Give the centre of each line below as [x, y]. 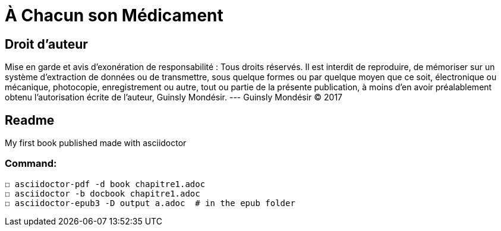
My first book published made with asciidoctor [96, 143]
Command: [31, 164]
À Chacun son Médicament [114, 15]
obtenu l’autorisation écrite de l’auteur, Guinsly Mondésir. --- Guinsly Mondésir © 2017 [174, 97]
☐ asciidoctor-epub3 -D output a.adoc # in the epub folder [150, 203]
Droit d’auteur [46, 44]
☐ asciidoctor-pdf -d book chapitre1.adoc [105, 184]
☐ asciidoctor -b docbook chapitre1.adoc [103, 193]
